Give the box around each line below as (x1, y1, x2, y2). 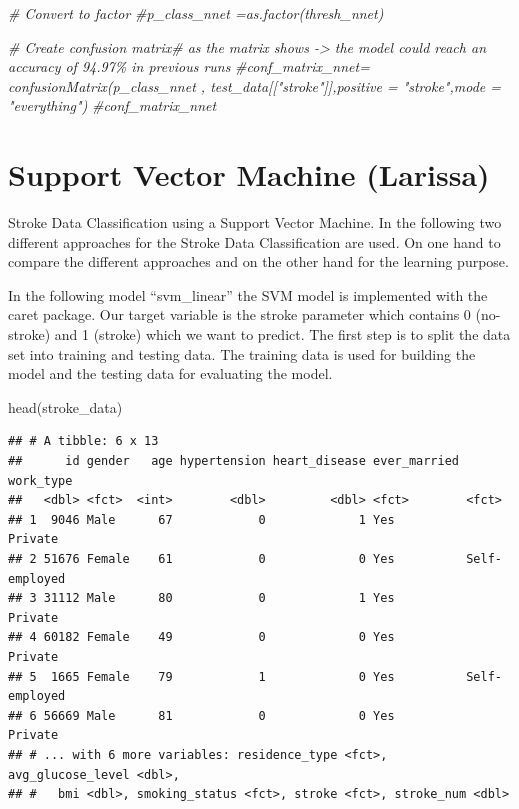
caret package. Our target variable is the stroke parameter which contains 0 (8, 304, 471, 325)
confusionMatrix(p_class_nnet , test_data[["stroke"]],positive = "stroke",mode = (8, 75, 501, 96)
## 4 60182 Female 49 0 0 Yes (8, 630, 395, 645)
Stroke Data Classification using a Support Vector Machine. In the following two (8, 212, 502, 233)
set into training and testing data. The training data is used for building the (8, 343, 476, 364)
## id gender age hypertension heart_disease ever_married (8, 454, 460, 469)
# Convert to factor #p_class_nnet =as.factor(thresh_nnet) (8, 3, 384, 23)
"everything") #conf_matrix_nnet (8, 95, 217, 116)
